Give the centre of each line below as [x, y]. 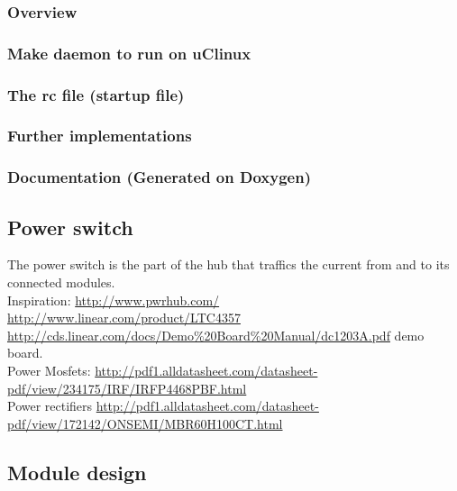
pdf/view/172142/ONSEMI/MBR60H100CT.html [145, 423]
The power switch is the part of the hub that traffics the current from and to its [228, 264]
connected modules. [61, 282]
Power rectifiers [50, 406]
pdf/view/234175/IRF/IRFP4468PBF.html [127, 388]
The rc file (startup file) [96, 94]
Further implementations [100, 136]
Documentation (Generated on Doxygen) [159, 177]
